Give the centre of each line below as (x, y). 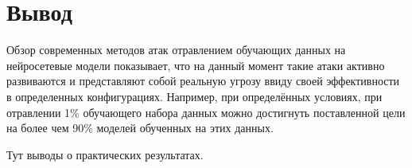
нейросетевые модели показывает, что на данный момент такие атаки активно (196, 65)
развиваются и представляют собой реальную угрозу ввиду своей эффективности (203, 81)
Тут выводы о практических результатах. (105, 154)
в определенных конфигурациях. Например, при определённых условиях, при (194, 96)
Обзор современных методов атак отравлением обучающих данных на (176, 50)
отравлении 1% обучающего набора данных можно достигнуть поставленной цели (206, 112)
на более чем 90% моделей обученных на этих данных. (140, 128)
